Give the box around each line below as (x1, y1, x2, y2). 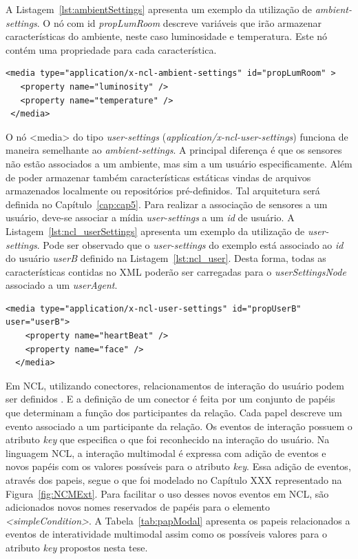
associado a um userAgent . (6, 278, 118, 292)
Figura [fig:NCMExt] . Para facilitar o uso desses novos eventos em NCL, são (6, 486, 329, 500)
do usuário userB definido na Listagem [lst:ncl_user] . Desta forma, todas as (6, 251, 326, 265)
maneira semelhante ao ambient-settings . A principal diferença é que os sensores (6, 143, 342, 157)
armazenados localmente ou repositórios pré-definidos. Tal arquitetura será (6, 183, 320, 198)
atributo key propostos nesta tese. (6, 540, 148, 554)
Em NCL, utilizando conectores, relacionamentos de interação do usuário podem (6, 378, 344, 392)
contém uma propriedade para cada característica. (6, 42, 217, 57)
